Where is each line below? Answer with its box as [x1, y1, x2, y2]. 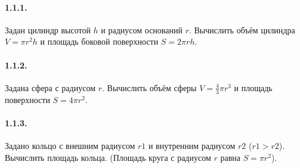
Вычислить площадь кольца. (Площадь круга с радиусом [5, 151, 211, 163]
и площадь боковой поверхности [40, 35, 159, 48]
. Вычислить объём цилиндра [188, 23, 295, 36]
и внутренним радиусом [148, 139, 236, 151]
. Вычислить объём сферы [101, 81, 197, 94]
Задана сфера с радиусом [5, 81, 95, 94]
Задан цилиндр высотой [5, 23, 91, 36]
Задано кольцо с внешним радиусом [5, 139, 135, 151]
